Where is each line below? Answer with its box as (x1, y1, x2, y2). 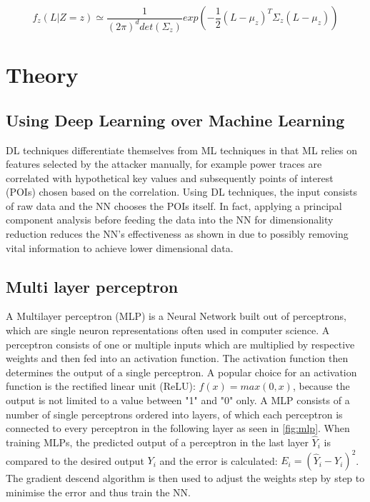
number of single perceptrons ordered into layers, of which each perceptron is (6, 406, 343, 421)
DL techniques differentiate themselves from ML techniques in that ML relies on (6, 142, 358, 157)
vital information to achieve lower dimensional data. (6, 240, 234, 255)
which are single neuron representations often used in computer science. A (6, 323, 330, 338)
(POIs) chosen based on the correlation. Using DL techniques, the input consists (6, 184, 358, 199)
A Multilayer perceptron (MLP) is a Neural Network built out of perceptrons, (6, 308, 346, 323)
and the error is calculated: (159, 453, 278, 468)
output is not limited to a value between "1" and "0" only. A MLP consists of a (6, 393, 350, 408)
